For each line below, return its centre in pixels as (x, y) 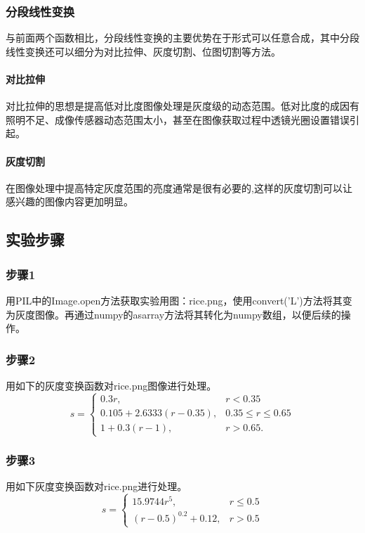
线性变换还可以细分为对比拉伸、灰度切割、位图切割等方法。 (143, 51)
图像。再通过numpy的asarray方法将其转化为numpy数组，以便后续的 (188, 314)
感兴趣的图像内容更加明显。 (69, 201)
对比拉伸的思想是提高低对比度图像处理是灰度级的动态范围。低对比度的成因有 (182, 106)
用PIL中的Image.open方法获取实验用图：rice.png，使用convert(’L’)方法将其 (174, 300)
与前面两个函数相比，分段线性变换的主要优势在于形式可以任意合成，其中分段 (182, 38)
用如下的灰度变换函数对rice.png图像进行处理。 (111, 385)
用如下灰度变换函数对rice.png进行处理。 (97, 486)
